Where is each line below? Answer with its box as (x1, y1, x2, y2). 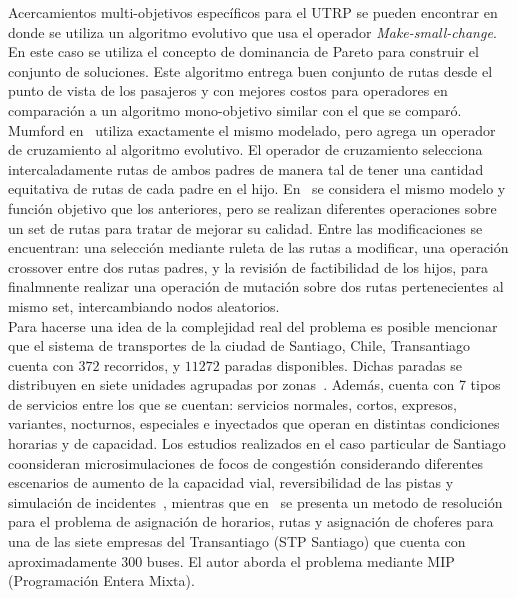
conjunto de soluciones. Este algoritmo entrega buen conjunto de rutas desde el (8, 60, 493, 81)
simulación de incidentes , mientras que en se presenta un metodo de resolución (8, 491, 503, 512)
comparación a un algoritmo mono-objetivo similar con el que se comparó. (8, 99, 462, 120)
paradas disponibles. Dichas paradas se (224, 354, 462, 375)
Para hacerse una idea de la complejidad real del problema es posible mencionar (8, 315, 498, 336)
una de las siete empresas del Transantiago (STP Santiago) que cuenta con (8, 531, 466, 552)
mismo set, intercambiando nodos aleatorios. (8, 295, 280, 316)
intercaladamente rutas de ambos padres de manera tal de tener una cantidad (8, 158, 484, 179)
